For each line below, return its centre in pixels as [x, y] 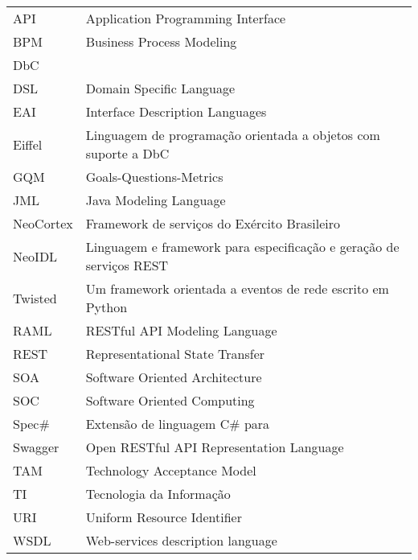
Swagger [36, 447]
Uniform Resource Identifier [164, 517]
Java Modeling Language [156, 200]
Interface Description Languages [176, 111]
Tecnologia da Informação [158, 494]
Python [107, 307]
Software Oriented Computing [170, 400]
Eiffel [28, 144]
